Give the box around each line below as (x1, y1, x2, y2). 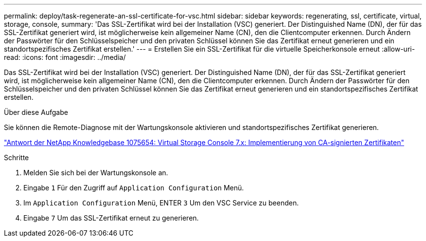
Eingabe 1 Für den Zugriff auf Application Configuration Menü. (23, 184, 244, 192)
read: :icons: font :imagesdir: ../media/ (4, 53, 126, 61)
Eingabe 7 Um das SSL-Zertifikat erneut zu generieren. (23, 214, 199, 222)
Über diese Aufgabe (4, 108, 68, 116)
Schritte (4, 153, 29, 162)
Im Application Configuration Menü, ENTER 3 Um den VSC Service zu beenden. (23, 199, 299, 207)
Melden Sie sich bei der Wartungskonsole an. (23, 168, 168, 177)
